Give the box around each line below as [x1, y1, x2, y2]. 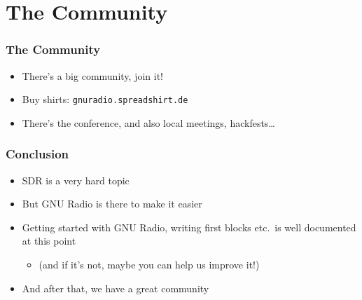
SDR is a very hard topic [22, 172, 130, 187]
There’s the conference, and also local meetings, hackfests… [22, 115, 275, 130]
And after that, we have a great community [22, 280, 209, 295]
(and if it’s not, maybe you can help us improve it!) [39, 257, 260, 272]
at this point [22, 233, 76, 248]
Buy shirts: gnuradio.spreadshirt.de [22, 92, 188, 107]
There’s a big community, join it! [22, 68, 163, 83]
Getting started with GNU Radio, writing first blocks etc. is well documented [22, 219, 356, 234]
